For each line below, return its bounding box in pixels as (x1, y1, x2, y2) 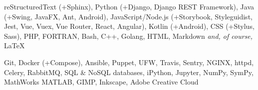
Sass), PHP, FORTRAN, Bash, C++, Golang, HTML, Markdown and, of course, (4, 30, 253, 41)
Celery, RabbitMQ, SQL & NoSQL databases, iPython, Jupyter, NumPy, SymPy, (4, 67, 254, 77)
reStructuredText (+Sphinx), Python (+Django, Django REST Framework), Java (4, 1, 254, 11)
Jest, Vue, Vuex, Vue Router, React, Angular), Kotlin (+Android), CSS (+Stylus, (4, 21, 255, 31)
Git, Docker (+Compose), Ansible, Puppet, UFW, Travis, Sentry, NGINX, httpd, (4, 57, 254, 67)
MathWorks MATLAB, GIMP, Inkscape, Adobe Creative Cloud (4, 77, 199, 87)
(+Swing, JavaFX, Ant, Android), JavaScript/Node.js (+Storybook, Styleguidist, (4, 11, 253, 21)
